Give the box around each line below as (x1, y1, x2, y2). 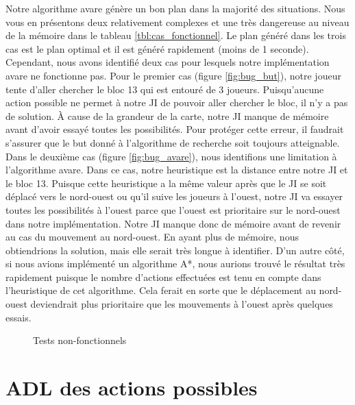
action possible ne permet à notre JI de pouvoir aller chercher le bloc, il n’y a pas (5, 95, 348, 110)
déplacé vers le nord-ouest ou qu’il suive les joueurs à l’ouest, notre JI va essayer (5, 189, 343, 204)
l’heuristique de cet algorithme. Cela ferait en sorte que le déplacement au (5, 283, 316, 297)
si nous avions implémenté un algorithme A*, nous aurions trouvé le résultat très (5, 256, 345, 271)
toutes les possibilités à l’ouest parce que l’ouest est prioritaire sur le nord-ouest (5, 202, 341, 217)
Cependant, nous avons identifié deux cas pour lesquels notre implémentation (5, 55, 330, 69)
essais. (5, 310, 32, 324)
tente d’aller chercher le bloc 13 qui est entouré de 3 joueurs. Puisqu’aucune (5, 82, 324, 96)
